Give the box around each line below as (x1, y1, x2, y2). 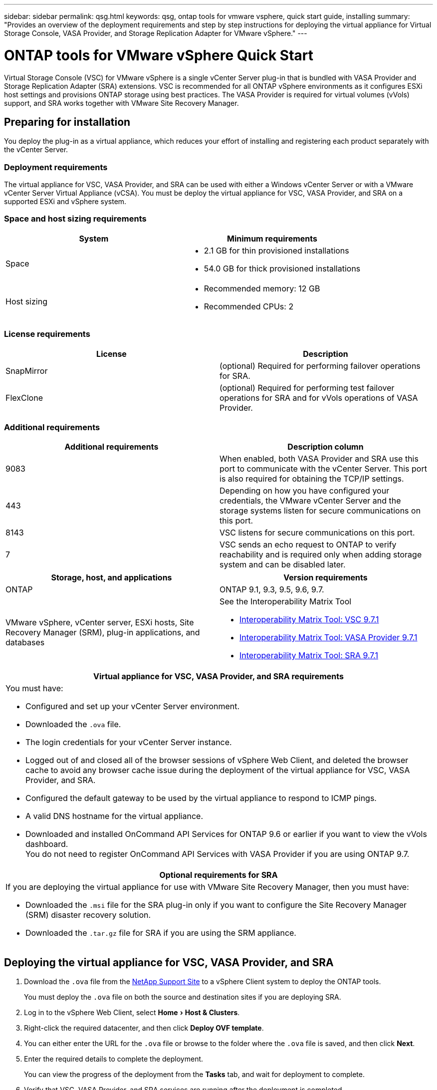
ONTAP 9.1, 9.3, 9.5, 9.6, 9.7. (219, 584, 324, 595)
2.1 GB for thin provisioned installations (204, 245, 349, 256)
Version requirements (283, 572, 368, 583)
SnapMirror (5, 365, 48, 376)
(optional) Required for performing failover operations (219, 360, 421, 371)
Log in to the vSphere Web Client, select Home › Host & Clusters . (24, 1008, 240, 1017)
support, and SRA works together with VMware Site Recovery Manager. (4, 98, 239, 107)
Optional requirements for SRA (159, 870, 278, 880)
